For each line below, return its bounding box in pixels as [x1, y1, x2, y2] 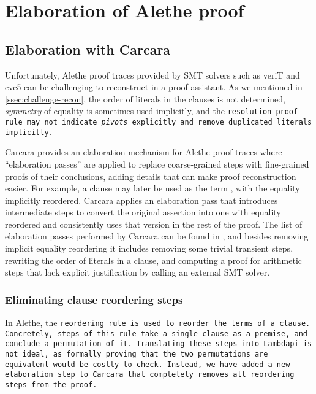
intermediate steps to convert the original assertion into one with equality [5, 206, 281, 218]
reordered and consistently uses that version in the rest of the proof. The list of [5, 217, 303, 230]
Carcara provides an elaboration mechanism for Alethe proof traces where [5, 145, 282, 158]
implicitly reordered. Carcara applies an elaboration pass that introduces [5, 193, 278, 206]
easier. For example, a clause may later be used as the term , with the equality [5, 182, 300, 195]
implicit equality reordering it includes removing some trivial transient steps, [5, 242, 293, 255]
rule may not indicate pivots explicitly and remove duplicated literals [5, 118, 312, 127]
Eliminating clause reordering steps [5, 292, 183, 307]
